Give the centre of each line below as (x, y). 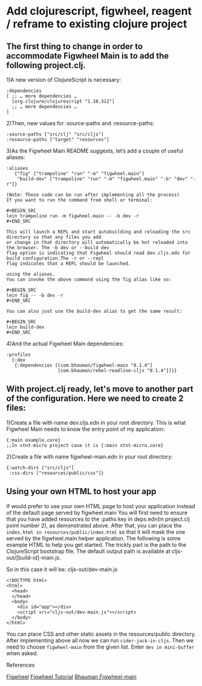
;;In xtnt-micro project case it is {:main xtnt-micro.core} (85, 445)
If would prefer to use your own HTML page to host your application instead (101, 506)
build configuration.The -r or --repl (55, 258)
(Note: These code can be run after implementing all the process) (93, 195)
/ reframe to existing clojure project (97, 24)
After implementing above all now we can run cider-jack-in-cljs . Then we (100, 640)
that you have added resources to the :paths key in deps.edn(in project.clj (98, 519)
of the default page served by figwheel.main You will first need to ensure (97, 512)
